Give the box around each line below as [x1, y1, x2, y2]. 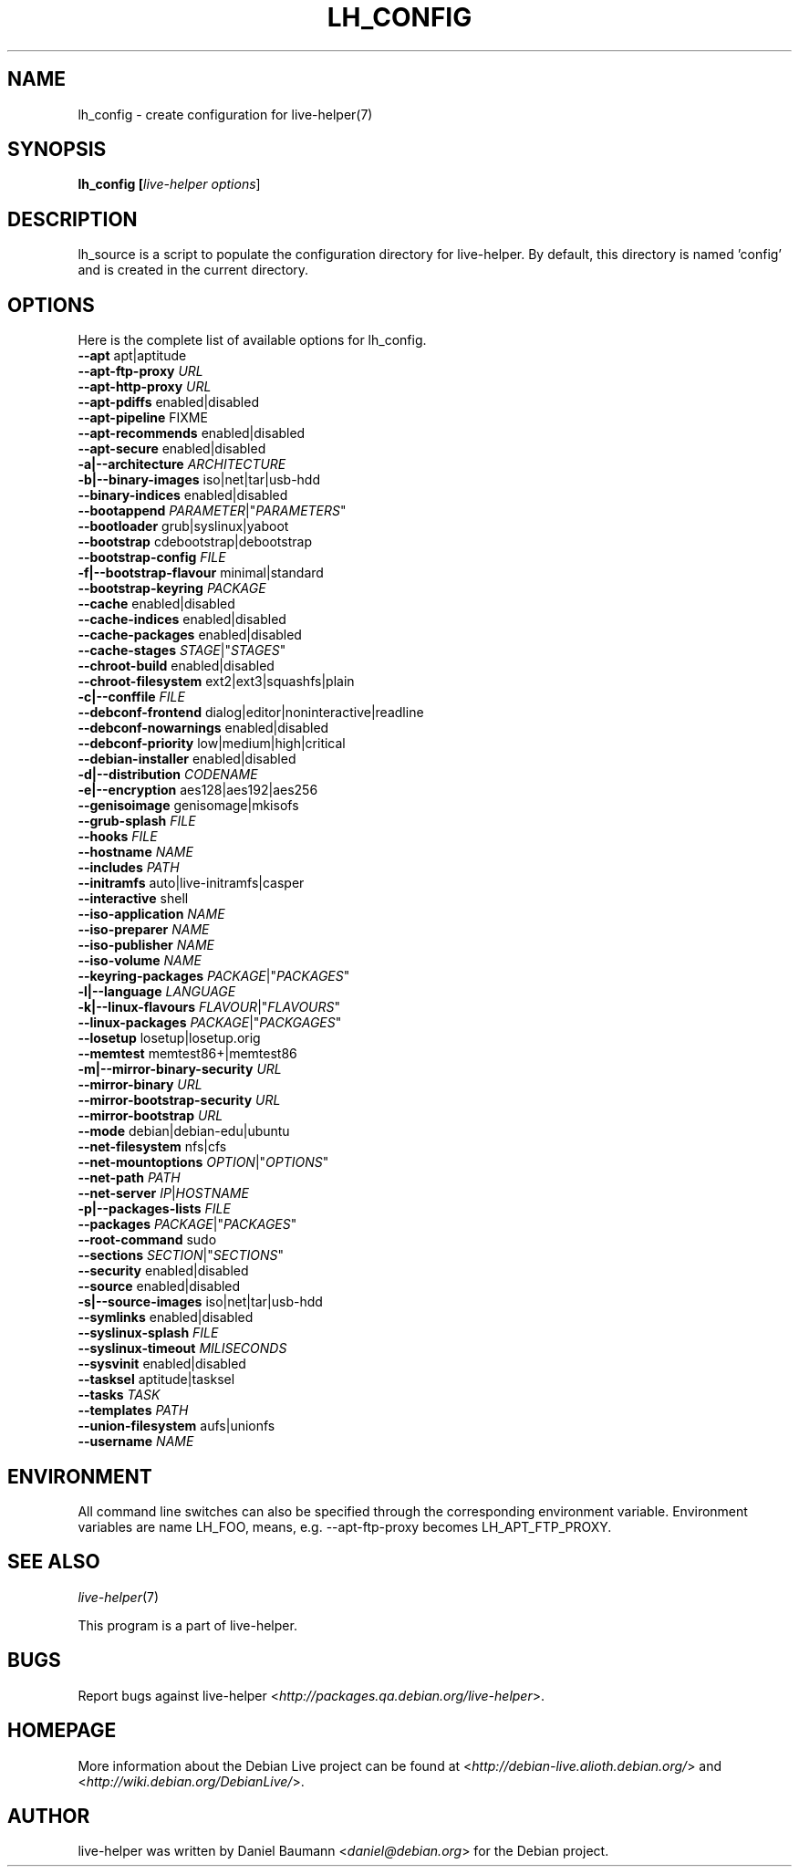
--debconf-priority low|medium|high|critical [78, 735, 346, 752]
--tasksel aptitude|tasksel [78, 1371, 235, 1388]
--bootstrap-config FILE [78, 549, 226, 566]
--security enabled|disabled [78, 1263, 249, 1279]
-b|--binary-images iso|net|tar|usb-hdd [78, 472, 321, 488]
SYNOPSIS [7, 138, 107, 161]
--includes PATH [78, 859, 180, 876]
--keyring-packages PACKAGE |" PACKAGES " [78, 968, 350, 984]
